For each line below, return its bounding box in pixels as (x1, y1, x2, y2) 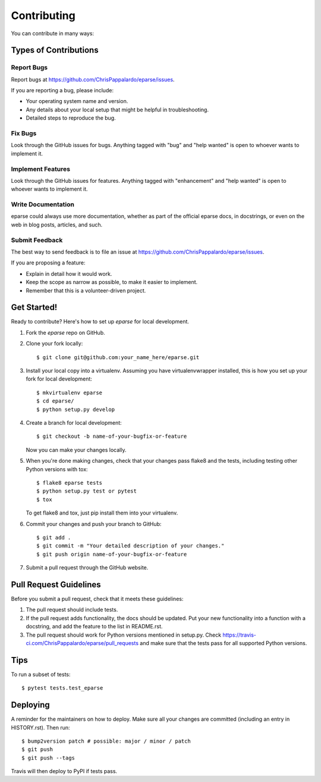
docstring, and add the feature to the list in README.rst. (26, 623, 163, 630)
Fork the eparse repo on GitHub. (26, 329, 105, 336)
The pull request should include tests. (26, 606, 118, 613)
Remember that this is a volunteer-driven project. (26, 286, 146, 294)
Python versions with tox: (26, 465, 89, 473)
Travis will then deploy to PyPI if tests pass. (11, 768, 118, 775)
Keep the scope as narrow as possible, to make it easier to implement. (26, 279, 198, 286)
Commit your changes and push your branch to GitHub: (26, 520, 162, 527)
